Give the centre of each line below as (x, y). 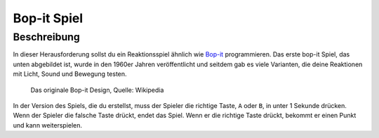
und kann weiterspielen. (48, 125)
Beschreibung (46, 37)
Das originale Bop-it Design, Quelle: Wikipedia (97, 90)
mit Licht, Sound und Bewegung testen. (70, 74)
